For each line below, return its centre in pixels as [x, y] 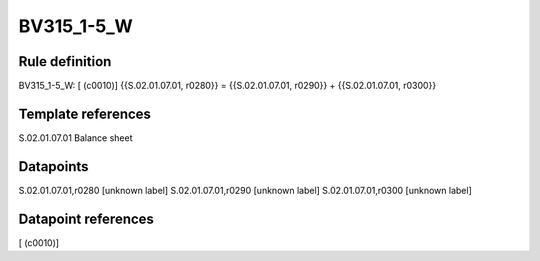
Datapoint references [86, 218]
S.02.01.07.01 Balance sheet [75, 137]
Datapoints [53, 166]
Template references [85, 113]
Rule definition [65, 61]
